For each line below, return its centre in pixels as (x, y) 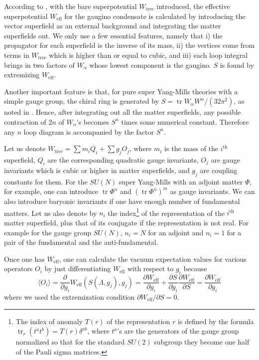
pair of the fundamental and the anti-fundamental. (81, 242)
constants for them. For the (46, 181)
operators (18, 269)
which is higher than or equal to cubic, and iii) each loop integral (148, 55)
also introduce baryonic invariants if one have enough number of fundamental (122, 201)
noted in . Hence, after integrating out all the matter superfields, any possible (123, 112)
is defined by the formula (216, 321)
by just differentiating (78, 269)
